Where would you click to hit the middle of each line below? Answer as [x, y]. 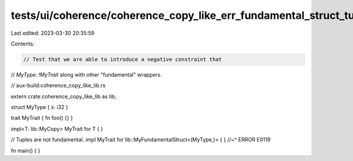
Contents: [23, 44]
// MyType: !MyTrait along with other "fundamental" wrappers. [86, 74]
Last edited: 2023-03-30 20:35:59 [53, 33]
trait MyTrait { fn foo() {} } [42, 118]
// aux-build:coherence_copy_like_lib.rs [58, 86]
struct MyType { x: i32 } [39, 107]
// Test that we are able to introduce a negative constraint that [123, 59]
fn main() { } [26, 150]
